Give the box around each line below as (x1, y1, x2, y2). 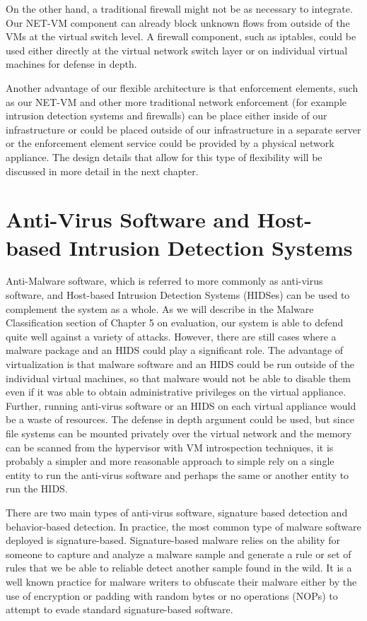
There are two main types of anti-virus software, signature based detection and (6, 504, 348, 519)
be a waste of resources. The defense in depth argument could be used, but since (6, 412, 354, 427)
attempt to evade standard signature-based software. (6, 602, 233, 617)
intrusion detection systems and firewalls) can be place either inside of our (6, 108, 327, 123)
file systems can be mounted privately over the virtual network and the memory (6, 425, 352, 440)
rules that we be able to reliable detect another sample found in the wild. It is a (6, 560, 352, 575)
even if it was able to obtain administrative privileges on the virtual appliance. (6, 384, 346, 399)
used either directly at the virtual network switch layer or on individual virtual (6, 42, 348, 57)
